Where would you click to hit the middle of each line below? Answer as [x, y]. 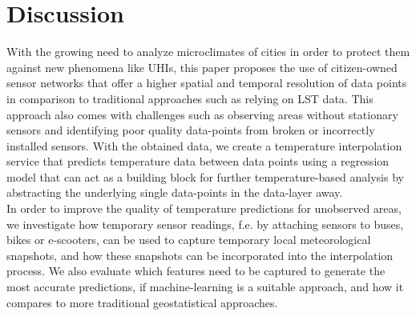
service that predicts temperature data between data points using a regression [198, 161]
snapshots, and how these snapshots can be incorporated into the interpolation [200, 255]
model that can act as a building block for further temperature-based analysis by [205, 176]
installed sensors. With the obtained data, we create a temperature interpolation [204, 145]
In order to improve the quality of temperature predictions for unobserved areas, [204, 208]
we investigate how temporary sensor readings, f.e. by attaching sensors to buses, [205, 224]
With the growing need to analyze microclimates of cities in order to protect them [208, 52]
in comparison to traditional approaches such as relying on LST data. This [190, 98]
